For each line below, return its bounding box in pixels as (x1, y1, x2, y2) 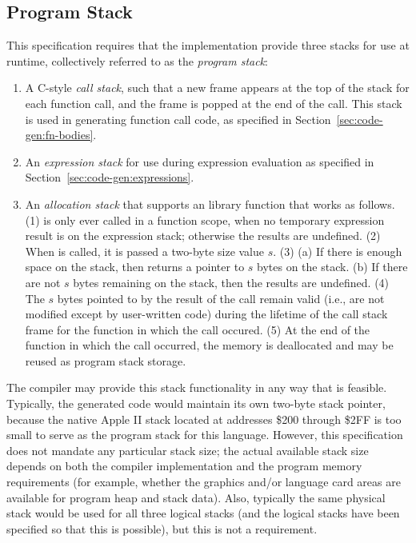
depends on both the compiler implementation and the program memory (6, 457, 362, 474)
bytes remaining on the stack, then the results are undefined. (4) (73, 273, 390, 290)
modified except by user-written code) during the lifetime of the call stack (25, 305, 388, 322)
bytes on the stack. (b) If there (257, 258, 408, 275)
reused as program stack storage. (25, 352, 186, 369)
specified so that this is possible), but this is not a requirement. (6, 520, 318, 537)
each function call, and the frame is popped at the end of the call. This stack (25, 94, 402, 111)
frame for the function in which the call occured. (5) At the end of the (25, 321, 370, 337)
